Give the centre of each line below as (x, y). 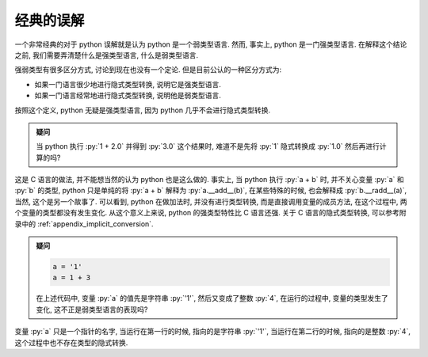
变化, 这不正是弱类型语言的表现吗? (92, 310)
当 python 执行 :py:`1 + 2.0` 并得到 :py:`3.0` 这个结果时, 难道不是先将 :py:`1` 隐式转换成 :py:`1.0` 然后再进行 (208, 146)
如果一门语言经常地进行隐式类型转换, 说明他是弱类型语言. (128, 96)
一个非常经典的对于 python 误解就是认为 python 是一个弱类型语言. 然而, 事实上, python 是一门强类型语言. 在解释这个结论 (211, 44)
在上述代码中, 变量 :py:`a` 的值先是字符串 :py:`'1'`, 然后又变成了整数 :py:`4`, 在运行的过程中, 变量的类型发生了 (212, 298)
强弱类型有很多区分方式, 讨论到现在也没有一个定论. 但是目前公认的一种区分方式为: (148, 70)
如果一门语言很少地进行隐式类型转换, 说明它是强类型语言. (128, 84)
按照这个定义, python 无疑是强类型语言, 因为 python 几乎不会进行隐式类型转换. (143, 110)
